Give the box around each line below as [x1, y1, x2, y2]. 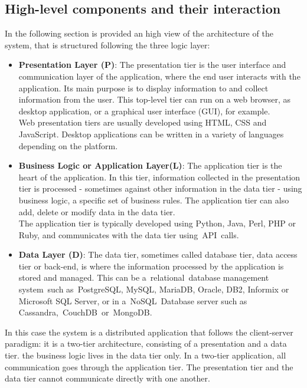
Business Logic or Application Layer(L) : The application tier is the [18, 159, 282, 172]
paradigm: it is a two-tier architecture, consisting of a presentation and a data [5, 337, 287, 350]
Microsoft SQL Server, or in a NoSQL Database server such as [18, 294, 247, 307]
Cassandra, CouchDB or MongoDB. [18, 306, 152, 318]
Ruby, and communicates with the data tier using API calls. [18, 228, 239, 241]
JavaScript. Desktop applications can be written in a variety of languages [18, 127, 284, 140]
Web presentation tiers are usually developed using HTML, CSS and [18, 116, 267, 129]
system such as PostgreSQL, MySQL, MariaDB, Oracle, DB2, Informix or [18, 283, 289, 295]
